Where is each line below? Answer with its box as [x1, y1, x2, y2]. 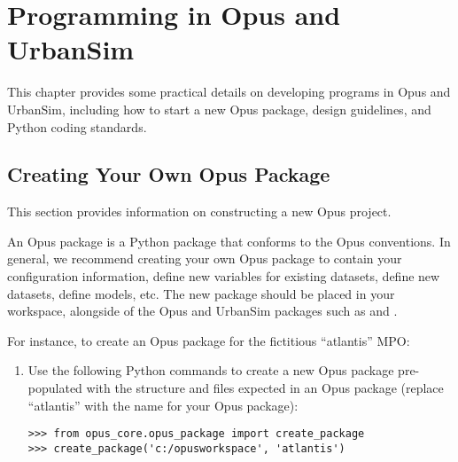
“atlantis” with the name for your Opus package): [27, 395, 299, 414]
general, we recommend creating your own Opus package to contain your [7, 249, 402, 268]
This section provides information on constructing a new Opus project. [7, 202, 392, 221]
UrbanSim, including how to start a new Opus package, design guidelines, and [7, 99, 431, 118]
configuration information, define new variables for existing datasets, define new [7, 267, 440, 286]
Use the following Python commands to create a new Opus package [27, 361, 394, 380]
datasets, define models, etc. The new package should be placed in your [7, 284, 395, 302]
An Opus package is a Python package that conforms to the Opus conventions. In [7, 231, 451, 250]
